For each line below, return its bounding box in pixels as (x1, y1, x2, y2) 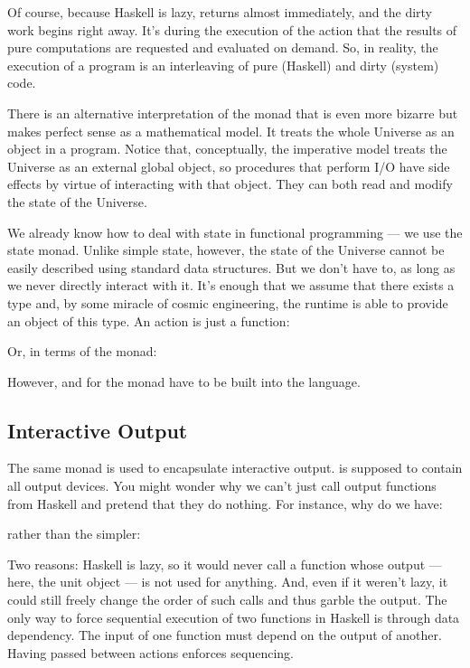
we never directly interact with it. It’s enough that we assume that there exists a (7, 276, 455, 295)
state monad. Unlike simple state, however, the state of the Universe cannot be (7, 240, 445, 259)
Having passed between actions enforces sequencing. (7, 643, 294, 662)
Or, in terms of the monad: (7, 342, 157, 361)
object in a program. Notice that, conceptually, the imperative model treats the (7, 139, 447, 158)
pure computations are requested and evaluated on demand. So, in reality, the (7, 38, 438, 57)
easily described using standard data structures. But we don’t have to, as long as (7, 258, 456, 277)
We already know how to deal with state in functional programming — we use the (7, 222, 463, 241)
